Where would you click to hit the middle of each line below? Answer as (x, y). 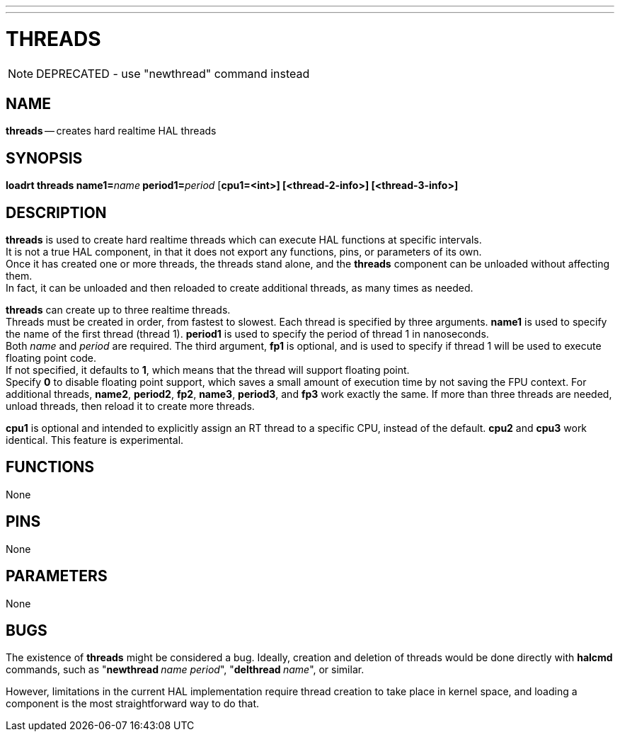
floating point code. (51, 358)
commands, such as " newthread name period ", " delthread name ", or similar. (185, 670)
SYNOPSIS (44, 158)
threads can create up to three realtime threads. (118, 310)
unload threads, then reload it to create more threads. (130, 406)
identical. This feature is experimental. (95, 440)
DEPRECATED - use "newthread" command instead (173, 73)
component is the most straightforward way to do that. (133, 704)
